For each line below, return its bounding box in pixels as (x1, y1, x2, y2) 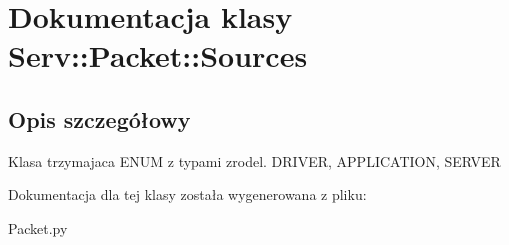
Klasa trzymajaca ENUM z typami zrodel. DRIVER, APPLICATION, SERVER (8, 150, 501, 171)
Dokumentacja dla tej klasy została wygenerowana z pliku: (8, 184, 367, 205)
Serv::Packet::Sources (8, 35, 308, 76)
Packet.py (8, 217, 68, 238)
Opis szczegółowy (8, 103, 191, 134)
